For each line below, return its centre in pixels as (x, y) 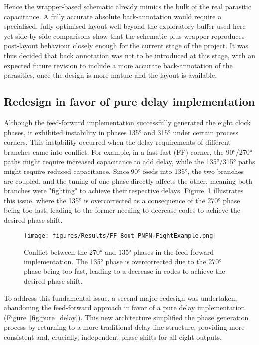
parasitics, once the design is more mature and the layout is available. (111, 75)
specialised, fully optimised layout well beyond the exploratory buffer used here (125, 26)
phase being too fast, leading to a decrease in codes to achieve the (125, 271)
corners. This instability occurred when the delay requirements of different (117, 142)
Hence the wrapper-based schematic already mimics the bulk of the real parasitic (128, 6)
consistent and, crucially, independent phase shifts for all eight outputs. (113, 336)
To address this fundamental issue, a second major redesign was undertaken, (121, 298)
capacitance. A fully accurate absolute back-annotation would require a (113, 16)
